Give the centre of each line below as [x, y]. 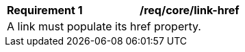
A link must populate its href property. [104, 26]
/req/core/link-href [190, 10]
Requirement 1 [45, 10]
